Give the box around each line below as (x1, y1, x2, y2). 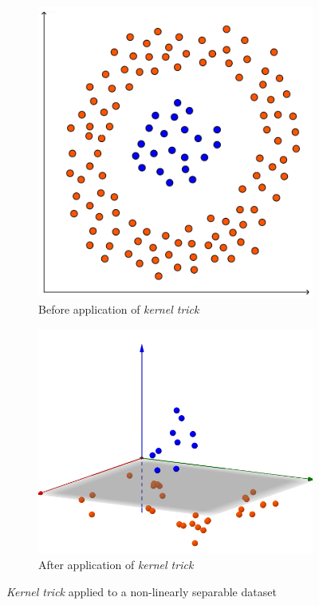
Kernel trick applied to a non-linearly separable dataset (6, 583, 277, 599)
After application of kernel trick (38, 556, 194, 573)
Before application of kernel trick (38, 301, 199, 318)
